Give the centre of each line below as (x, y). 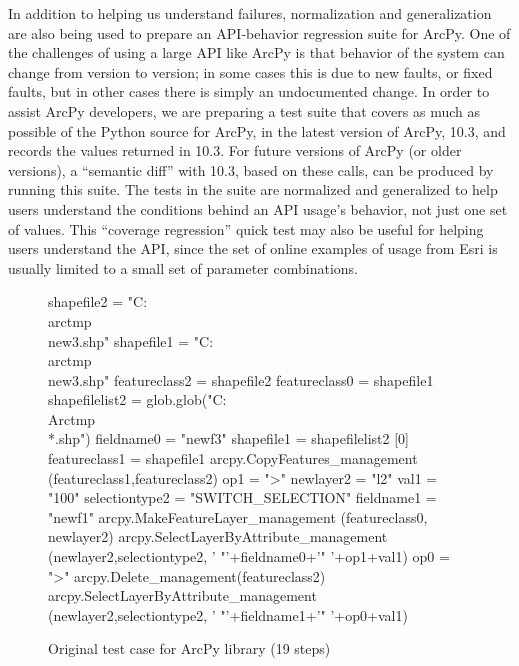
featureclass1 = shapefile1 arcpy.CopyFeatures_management (233, 458)
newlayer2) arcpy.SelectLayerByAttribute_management (218, 536)
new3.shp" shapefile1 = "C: (131, 340)
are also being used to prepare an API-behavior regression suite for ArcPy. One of (259, 32)
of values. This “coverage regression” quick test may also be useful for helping (246, 228)
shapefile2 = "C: (98, 301)
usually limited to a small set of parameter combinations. (183, 267)
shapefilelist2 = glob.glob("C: (137, 399)
